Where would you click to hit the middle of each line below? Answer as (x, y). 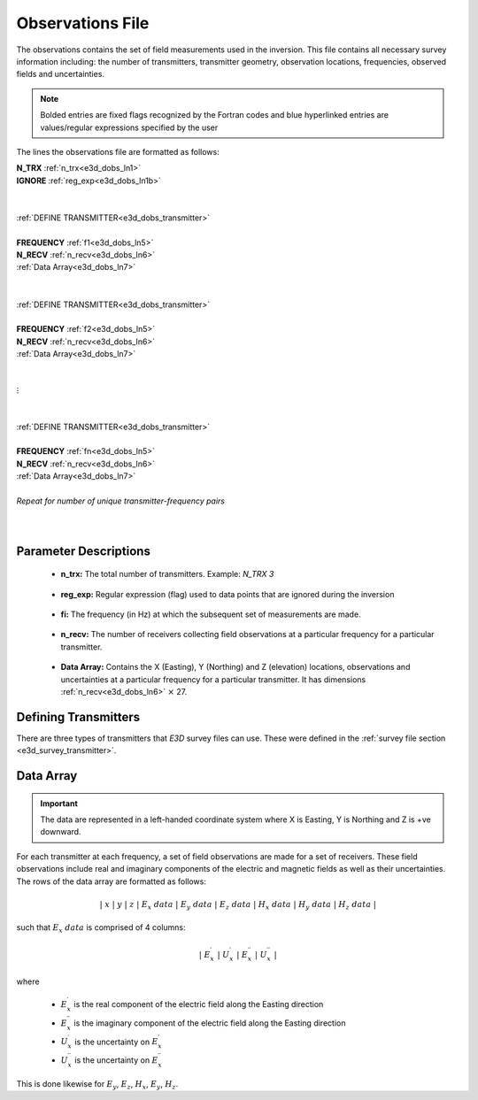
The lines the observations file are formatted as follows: (118, 151)
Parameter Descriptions (83, 551)
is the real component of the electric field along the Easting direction (199, 1004)
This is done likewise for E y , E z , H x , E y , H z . (97, 1085)
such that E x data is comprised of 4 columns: (101, 929)
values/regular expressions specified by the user (129, 127)
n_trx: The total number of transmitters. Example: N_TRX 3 (167, 574)
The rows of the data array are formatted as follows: (112, 881)
